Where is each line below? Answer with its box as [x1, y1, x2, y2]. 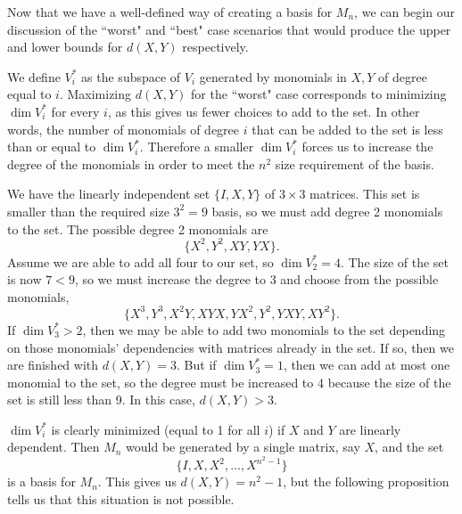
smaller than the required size [7, 201, 169, 220]
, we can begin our [354, 3, 455, 20]
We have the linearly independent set [7, 184, 210, 203]
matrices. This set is [309, 184, 420, 203]
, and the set [375, 437, 444, 456]
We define [7, 67, 61, 86]
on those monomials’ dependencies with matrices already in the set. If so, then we [7, 338, 454, 356]
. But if [177, 355, 217, 374]
